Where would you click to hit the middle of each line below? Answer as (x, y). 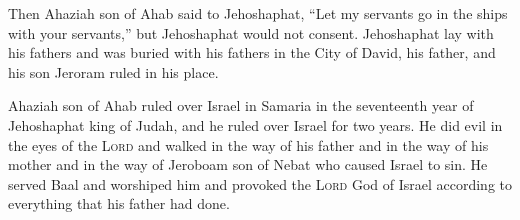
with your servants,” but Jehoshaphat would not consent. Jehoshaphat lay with (251, 32)
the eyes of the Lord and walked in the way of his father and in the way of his (248, 144)
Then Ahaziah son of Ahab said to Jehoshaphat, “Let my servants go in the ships (258, 13)
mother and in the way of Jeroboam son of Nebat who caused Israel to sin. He (248, 164)
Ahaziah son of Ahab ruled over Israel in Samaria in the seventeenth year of (241, 105)
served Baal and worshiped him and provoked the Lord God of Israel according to (260, 183)
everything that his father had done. (119, 203)
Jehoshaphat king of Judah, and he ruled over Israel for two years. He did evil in (255, 124)
